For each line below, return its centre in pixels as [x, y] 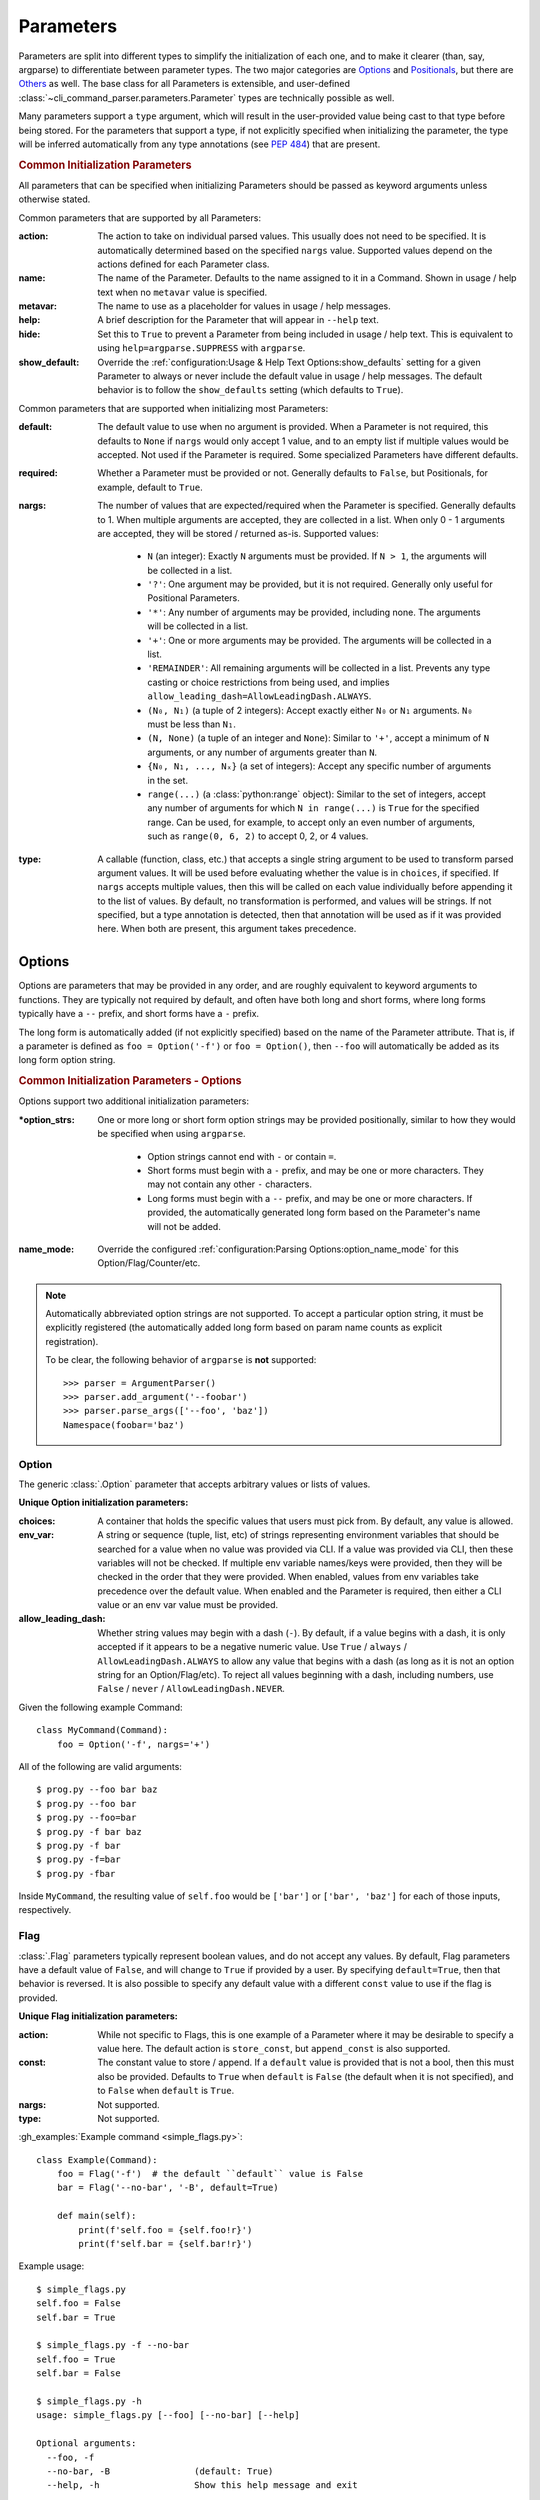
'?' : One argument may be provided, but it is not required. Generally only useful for [320, 584]
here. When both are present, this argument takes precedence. [227, 929]
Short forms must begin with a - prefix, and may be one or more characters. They [315, 1170]
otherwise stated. [54, 199]
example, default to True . [150, 487]
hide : [29, 334]
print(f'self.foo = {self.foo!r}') [165, 2229]
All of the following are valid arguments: [100, 1766]
